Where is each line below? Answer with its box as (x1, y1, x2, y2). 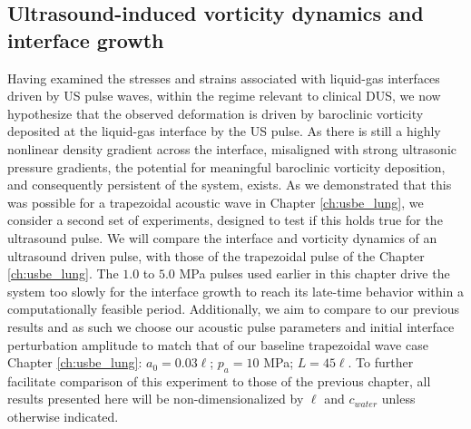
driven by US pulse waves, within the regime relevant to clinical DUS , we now (7, 86, 441, 105)
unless (381, 389, 416, 408)
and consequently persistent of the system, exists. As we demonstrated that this (7, 175, 452, 194)
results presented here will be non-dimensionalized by (7, 389, 304, 408)
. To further (348, 353, 414, 372)
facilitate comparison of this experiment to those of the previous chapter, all (7, 371, 431, 390)
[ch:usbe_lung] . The (7, 264, 119, 283)
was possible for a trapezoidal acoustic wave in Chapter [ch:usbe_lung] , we (7, 192, 424, 211)
